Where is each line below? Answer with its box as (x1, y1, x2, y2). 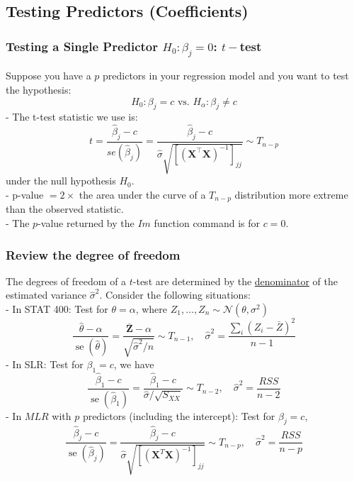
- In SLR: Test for (6, 356, 84, 371)
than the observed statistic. (6, 201, 124, 216)
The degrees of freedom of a (6, 273, 127, 288)
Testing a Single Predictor (6, 37, 159, 55)
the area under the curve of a (79, 187, 206, 201)
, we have (113, 356, 154, 371)
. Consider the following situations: (99, 287, 251, 302)
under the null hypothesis (6, 173, 116, 188)
